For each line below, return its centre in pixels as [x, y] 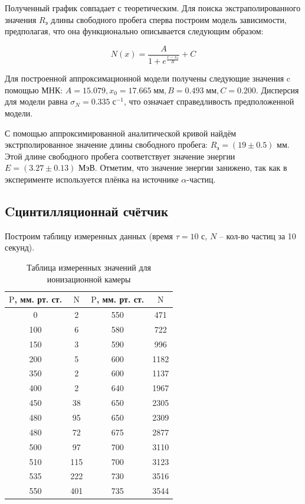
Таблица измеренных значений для [89, 267]
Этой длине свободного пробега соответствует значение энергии [120, 156]
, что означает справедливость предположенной [209, 101]
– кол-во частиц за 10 [258, 235]
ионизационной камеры [89, 279]
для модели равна [36, 101]
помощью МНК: [34, 90]
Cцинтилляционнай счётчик [87, 211]
